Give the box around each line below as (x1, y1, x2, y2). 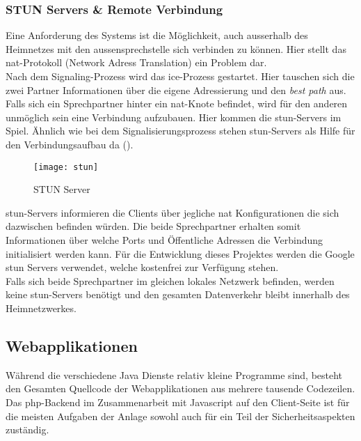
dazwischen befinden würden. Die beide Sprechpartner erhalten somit (6, 219, 301, 233)
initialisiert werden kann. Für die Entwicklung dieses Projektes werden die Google (6, 246, 355, 261)
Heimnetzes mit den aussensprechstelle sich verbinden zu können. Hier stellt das (6, 41, 346, 56)
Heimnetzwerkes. (6, 300, 77, 315)
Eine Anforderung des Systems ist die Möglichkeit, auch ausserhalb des (6, 28, 308, 42)
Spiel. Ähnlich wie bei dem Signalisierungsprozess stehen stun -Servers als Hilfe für (6, 123, 355, 138)
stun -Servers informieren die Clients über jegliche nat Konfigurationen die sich (6, 205, 339, 219)
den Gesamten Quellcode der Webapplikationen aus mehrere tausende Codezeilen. (6, 381, 355, 396)
